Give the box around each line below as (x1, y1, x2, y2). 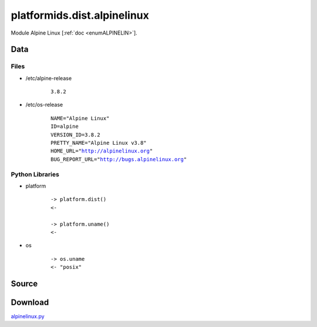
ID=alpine (50, 123, 79, 130)
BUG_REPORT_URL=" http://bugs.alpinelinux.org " (50, 156, 187, 162)
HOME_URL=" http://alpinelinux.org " (50, 148, 153, 155)
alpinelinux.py (11, 313, 45, 320)
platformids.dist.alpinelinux (11, 9, 149, 22)
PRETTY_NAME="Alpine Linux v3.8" (50, 139, 147, 147)
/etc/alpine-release (25, 74, 72, 81)
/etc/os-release (25, 101, 63, 108)
